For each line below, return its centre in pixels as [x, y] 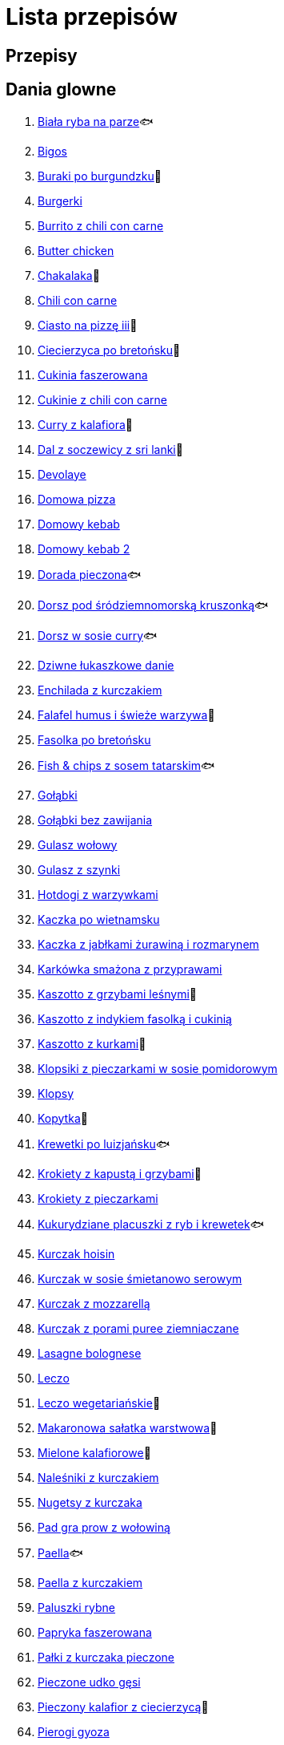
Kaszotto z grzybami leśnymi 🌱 [118, 994]
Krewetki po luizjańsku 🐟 [104, 1144]
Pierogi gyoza [74, 1731]
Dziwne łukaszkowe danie [106, 665]
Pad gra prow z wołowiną [104, 1527]
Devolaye [62, 474]
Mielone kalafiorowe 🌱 [94, 1452]
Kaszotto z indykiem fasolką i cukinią [135, 1018]
